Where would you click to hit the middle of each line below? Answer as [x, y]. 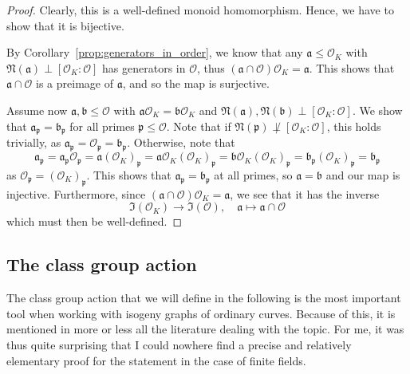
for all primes [102, 126]
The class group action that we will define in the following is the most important [204, 298]
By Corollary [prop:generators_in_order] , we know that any [155, 52]
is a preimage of [75, 83]
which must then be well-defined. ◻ [95, 221]
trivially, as [34, 142]
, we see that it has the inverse [305, 193]
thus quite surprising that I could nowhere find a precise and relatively [179, 344]
